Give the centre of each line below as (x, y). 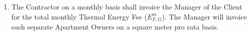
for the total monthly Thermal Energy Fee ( (79, 16)
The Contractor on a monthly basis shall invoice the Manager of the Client (127, 6)
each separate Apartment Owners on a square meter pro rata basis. (115, 27)
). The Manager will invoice (204, 16)
